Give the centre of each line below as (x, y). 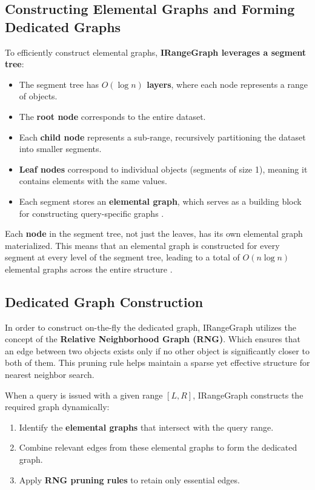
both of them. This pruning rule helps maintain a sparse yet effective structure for (157, 363)
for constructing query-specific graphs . (91, 213)
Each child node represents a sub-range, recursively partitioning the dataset (162, 137)
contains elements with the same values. (93, 181)
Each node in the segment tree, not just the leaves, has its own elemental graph (154, 233)
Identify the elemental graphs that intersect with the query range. (146, 427)
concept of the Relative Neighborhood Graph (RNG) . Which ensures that (153, 339)
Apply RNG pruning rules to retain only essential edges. (129, 479)
